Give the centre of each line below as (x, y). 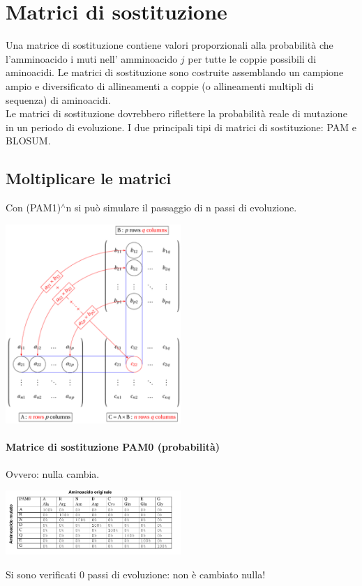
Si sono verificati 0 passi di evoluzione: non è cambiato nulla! (136, 574)
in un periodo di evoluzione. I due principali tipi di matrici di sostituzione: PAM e (181, 127)
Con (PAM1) (33, 208)
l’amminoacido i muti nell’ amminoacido (92, 58)
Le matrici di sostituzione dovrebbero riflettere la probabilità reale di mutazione (176, 113)
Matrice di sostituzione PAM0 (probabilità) (113, 447)
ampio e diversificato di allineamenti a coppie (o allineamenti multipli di (160, 85)
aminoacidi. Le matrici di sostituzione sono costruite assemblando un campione (175, 72)
